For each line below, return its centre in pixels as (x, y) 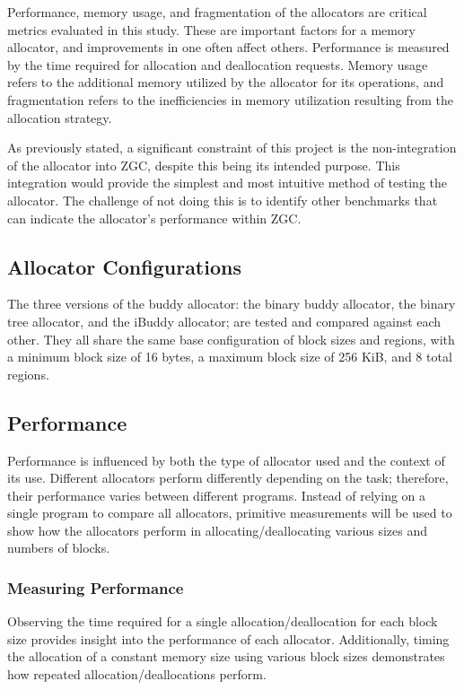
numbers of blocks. (59, 548)
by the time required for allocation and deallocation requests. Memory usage (218, 64)
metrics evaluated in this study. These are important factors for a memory (211, 29)
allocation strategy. (60, 117)
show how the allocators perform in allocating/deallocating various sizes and (217, 530)
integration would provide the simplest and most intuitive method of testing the (228, 183)
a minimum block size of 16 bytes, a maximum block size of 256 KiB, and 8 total (230, 357)
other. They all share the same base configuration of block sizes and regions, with (231, 339)
